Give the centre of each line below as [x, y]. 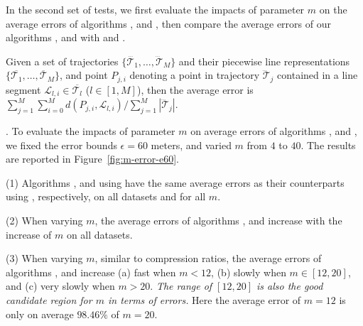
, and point [83, 75]
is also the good [290, 286]
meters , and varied [191, 145]
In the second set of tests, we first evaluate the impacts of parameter [155, 9]
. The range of [181, 286]
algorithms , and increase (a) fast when [91, 272]
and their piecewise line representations [264, 61]
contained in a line [318, 75]
